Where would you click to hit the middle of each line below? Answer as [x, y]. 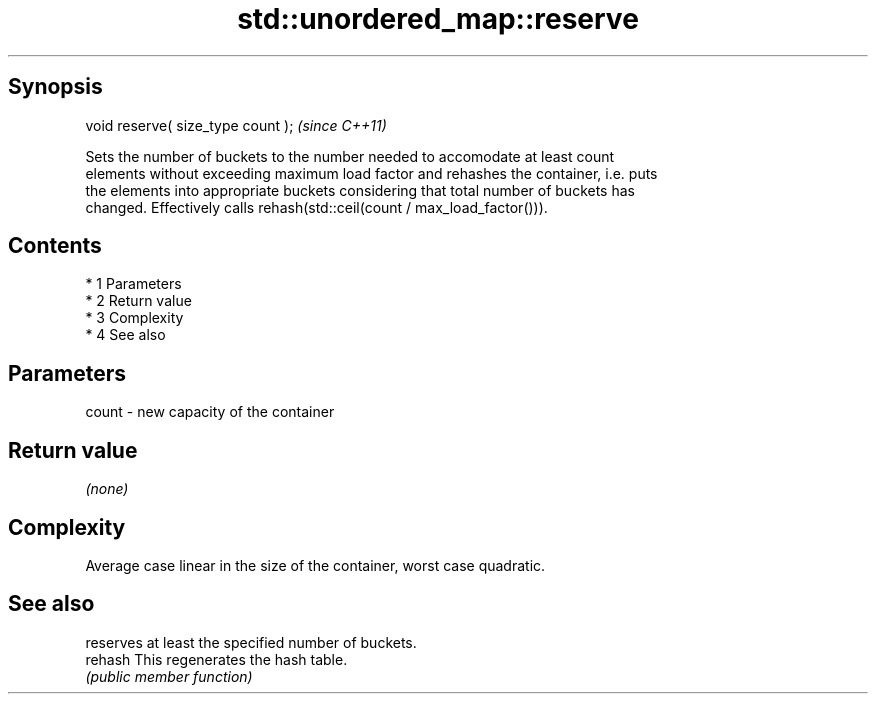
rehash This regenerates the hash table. [216, 659]
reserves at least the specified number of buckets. [251, 642]
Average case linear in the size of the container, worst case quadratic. [315, 565]
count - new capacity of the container [210, 412]
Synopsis [55, 87]
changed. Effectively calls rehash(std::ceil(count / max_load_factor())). [316, 207]
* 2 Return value [138, 301]
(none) [107, 489]
